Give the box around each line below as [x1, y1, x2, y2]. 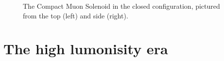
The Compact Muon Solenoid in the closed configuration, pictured [23, 1, 220, 11]
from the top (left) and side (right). [23, 10, 128, 20]
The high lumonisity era [3, 39, 168, 59]
